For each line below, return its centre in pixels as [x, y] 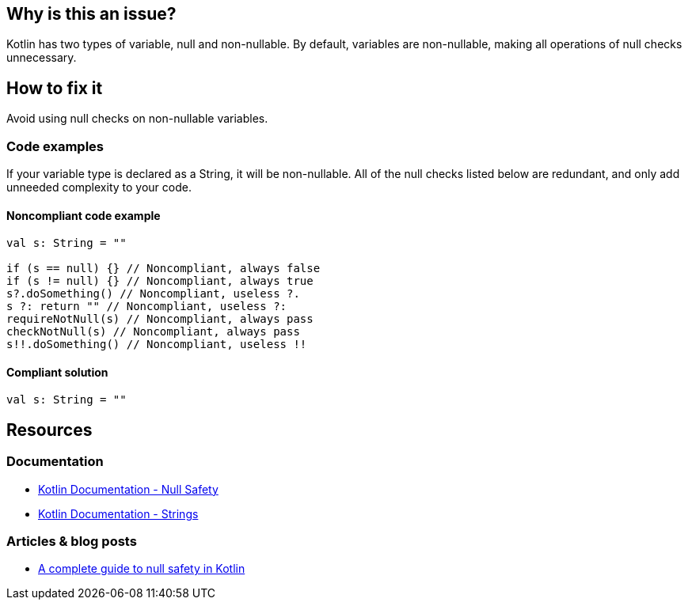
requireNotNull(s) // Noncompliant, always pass [160, 319]
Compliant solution [57, 372]
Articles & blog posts [72, 542]
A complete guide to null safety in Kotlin [142, 569]
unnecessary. [42, 58]
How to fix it [55, 88]
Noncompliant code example [84, 215]
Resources [49, 430]
